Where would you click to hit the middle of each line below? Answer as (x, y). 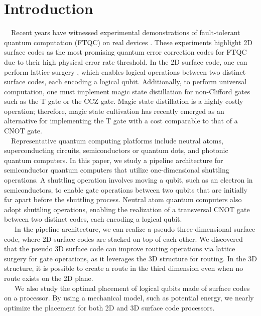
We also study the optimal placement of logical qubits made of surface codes (132, 288)
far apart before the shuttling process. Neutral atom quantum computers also (123, 199)
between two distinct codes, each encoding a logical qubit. (93, 219)
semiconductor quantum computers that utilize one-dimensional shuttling (117, 170)
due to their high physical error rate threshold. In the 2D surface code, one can (126, 61)
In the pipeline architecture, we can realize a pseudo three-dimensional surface (135, 229)
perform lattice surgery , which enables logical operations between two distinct (125, 71)
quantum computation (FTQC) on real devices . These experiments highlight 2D (128, 42)
